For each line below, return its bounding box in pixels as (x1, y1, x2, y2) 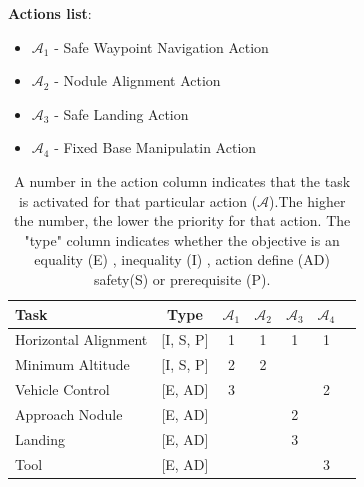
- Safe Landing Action (54, 103, 189, 124)
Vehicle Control (15, 379, 110, 400)
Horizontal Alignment (15, 329, 148, 350)
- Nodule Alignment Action (54, 70, 221, 91)
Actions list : (8, 3, 92, 23)
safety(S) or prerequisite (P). (94, 268, 271, 289)
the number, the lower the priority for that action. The (14, 210, 351, 231)
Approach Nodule (15, 403, 123, 424)
